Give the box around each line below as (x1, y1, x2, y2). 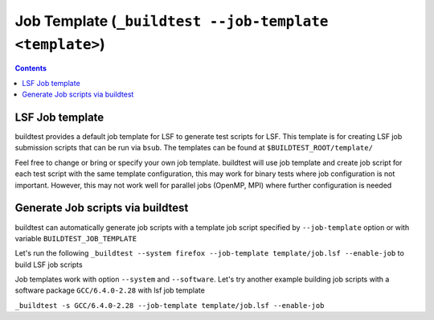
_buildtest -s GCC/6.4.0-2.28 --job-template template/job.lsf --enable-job (14, 301, 325, 310)
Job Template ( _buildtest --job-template (14, 12, 329, 30)
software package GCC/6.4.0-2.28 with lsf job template (14, 285, 205, 295)
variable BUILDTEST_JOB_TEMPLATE (14, 233, 137, 243)
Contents (14, 64, 47, 73)
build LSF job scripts (14, 260, 84, 269)
